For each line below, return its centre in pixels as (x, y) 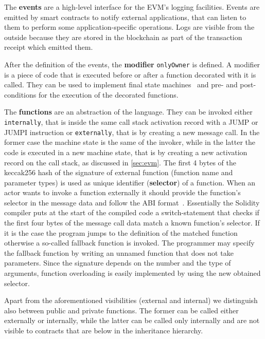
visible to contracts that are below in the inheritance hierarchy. (104, 330)
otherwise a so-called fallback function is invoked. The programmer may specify (129, 243)
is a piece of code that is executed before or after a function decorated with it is (130, 74)
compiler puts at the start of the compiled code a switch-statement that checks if (132, 212)
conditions (20, 94)
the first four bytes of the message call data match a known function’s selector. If (132, 223)
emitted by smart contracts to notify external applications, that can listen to (125, 17)
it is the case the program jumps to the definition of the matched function (121, 232)
